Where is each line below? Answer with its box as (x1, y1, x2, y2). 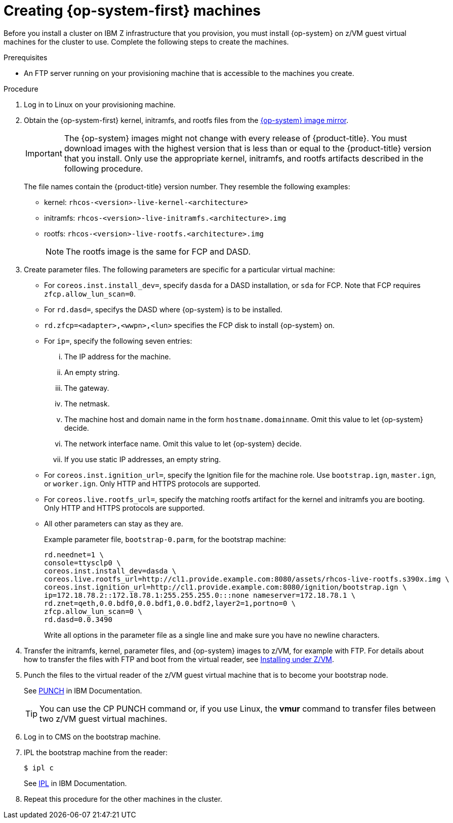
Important (25, 148, 62, 158)
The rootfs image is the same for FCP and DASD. (66, 246, 251, 257)
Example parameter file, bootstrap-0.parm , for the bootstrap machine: (44, 534, 286, 544)
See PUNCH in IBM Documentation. (24, 686, 142, 695)
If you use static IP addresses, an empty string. (64, 455, 221, 464)
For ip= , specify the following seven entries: (44, 336, 192, 345)
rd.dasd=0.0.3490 (44, 615, 112, 624)
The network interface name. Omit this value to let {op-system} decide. (64, 439, 302, 448)
